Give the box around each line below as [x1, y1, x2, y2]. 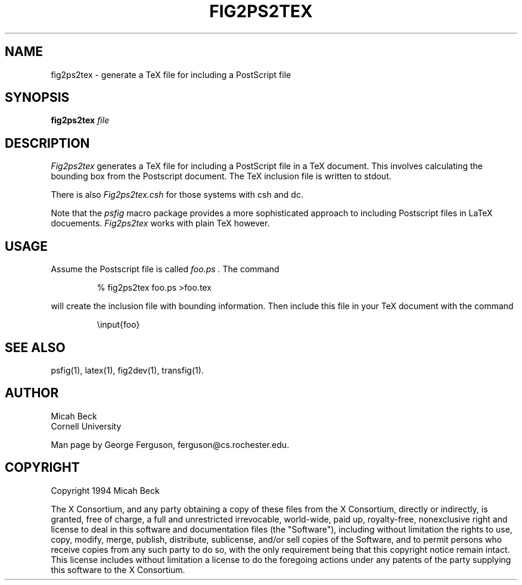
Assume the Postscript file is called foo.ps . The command [51, 264, 279, 275]
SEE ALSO [5, 340, 66, 355]
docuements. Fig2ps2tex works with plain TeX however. [51, 218, 270, 229]
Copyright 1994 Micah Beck [51, 485, 160, 496]
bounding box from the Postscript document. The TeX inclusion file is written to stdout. [51, 171, 392, 182]
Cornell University [51, 421, 122, 431]
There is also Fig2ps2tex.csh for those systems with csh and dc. [51, 189, 303, 200]
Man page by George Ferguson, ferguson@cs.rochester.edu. [51, 439, 290, 450]
